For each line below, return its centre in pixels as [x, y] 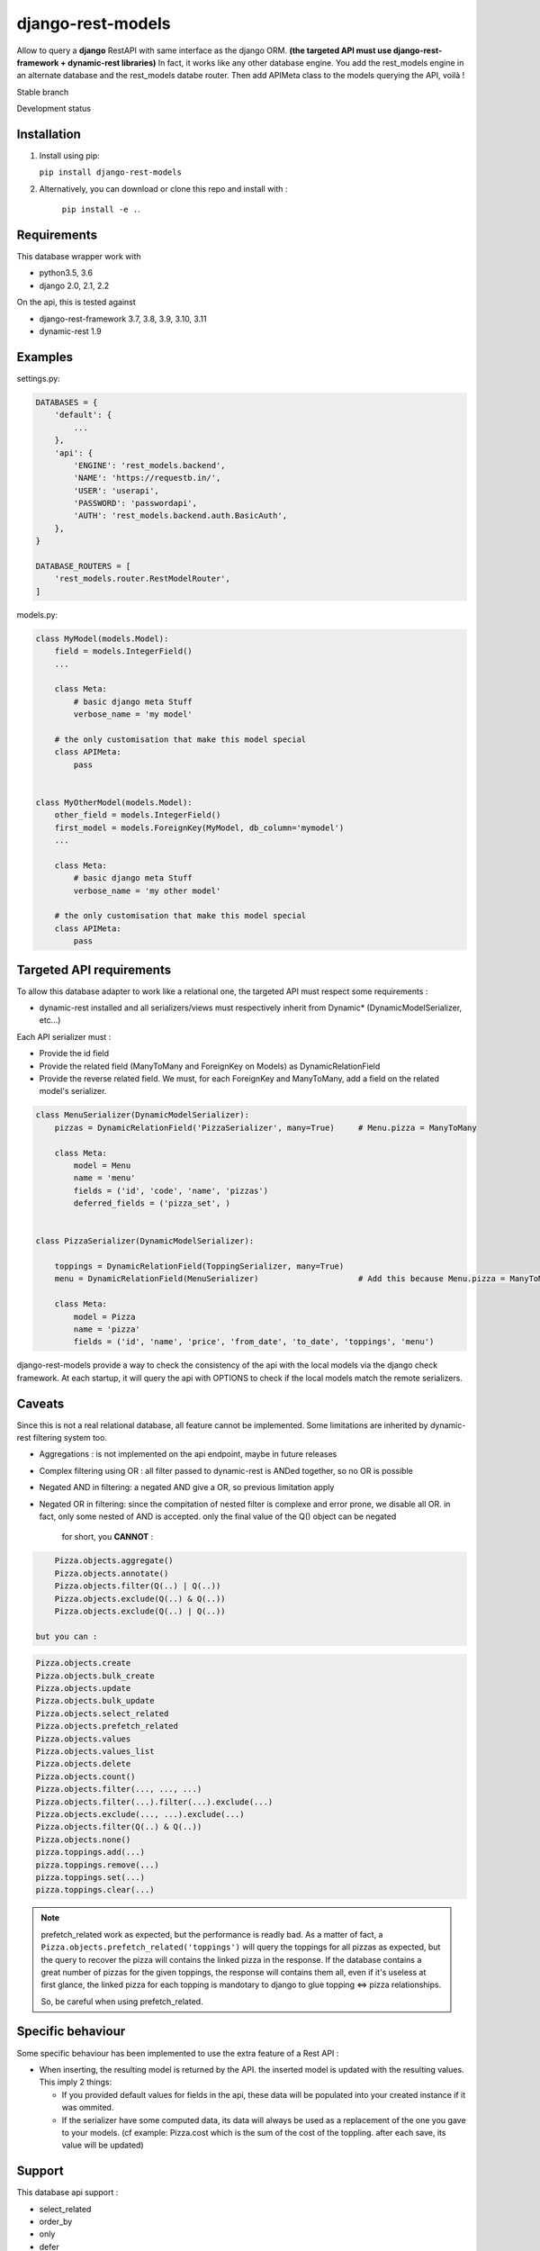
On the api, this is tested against [76, 303]
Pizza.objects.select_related [102, 1713]
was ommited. [88, 2108]
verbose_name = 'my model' [133, 714]
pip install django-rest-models [110, 172]
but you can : [67, 1636]
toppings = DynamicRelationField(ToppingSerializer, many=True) [199, 1266]
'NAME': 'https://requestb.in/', [147, 478]
